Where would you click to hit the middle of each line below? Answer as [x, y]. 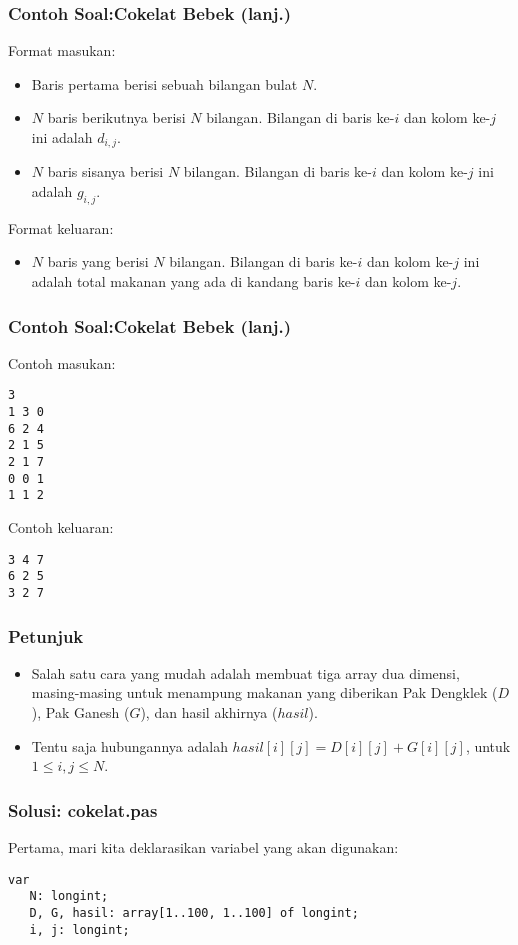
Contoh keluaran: [61, 527]
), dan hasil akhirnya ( [209, 712]
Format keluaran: [61, 227]
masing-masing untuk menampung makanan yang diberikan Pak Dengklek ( [264, 692]
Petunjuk [46, 635]
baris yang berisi [98, 261]
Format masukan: [62, 50]
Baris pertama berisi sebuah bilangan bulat [164, 83]
